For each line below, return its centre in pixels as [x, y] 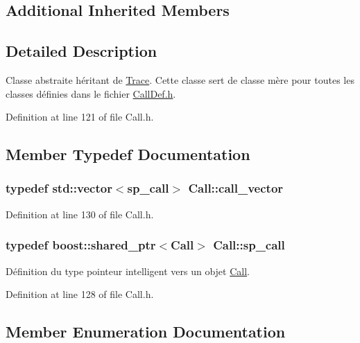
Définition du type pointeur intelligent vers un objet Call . [128, 271]
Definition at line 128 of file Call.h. [80, 294]
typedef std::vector [59, 188]
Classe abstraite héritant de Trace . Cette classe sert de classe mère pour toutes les [180, 79]
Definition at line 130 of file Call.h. [80, 214]
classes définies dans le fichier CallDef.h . [91, 93]
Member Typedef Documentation [128, 154]
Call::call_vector [236, 188]
